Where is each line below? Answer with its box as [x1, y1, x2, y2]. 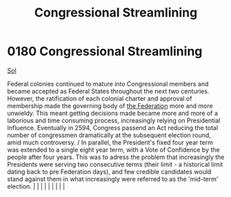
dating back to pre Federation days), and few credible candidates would [7, 167, 212, 176]
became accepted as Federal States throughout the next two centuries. [7, 87, 210, 95]
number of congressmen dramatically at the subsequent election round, [7, 131, 212, 139]
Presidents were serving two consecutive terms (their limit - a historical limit [7, 160, 223, 168]
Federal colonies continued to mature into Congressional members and [7, 79, 209, 87]
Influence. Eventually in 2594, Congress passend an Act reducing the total [7, 123, 219, 132]
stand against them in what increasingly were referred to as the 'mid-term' [7, 174, 219, 183]
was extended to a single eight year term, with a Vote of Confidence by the [7, 145, 220, 154]
